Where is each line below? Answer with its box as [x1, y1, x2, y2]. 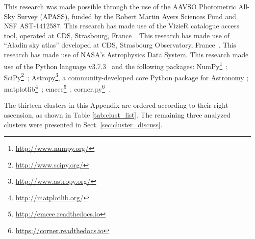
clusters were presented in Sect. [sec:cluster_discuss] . [4, 119, 163, 129]
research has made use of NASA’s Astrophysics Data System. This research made [4, 49, 249, 59]
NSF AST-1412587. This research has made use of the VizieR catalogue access [4, 21, 239, 31]
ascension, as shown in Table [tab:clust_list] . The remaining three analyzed [4, 109, 230, 119]
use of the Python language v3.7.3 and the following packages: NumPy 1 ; [4, 59, 228, 71]
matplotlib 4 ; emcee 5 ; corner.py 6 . [4, 82, 110, 94]
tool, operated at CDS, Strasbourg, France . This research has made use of [4, 30, 229, 40]
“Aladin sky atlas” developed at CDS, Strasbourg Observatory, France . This [4, 40, 236, 50]
